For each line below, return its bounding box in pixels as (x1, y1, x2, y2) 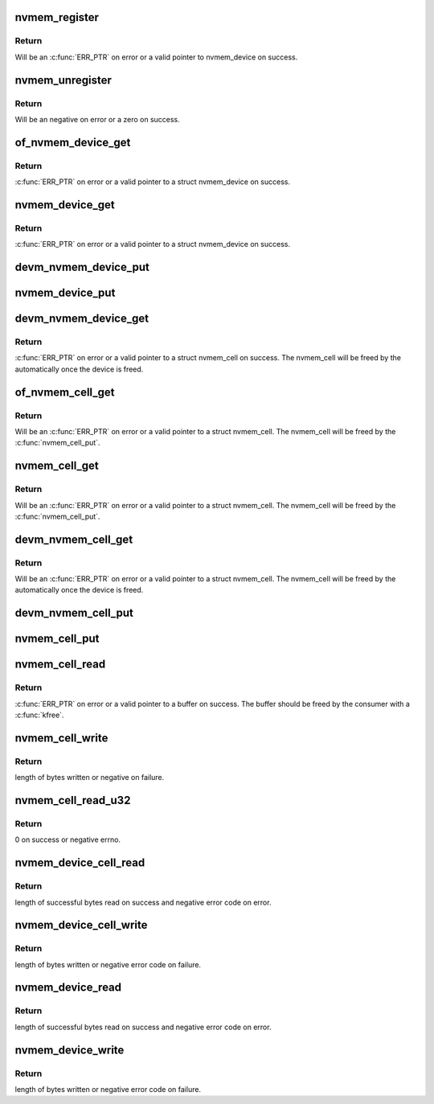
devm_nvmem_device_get (14, 312, 149, 326)
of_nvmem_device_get (14, 135, 131, 149)
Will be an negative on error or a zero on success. (14, 114, 180, 124)
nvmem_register (14, 10, 100, 24)
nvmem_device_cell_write (14, 918, 148, 932)
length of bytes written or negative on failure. (14, 773, 165, 782)
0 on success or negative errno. (14, 835, 121, 844)
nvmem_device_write (14, 1043, 125, 1057)
